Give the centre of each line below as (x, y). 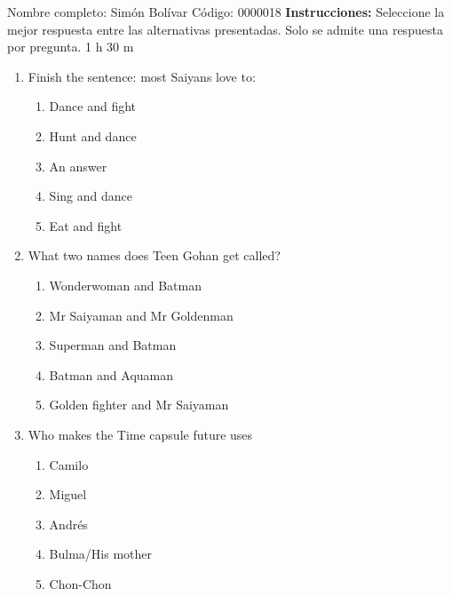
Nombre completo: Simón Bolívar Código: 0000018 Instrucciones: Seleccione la (226, 12)
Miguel (68, 494)
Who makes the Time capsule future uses (140, 434)
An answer (78, 166)
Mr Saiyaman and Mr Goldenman (141, 315)
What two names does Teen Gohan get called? (154, 255)
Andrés (68, 524)
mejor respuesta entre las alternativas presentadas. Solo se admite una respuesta (225, 29)
